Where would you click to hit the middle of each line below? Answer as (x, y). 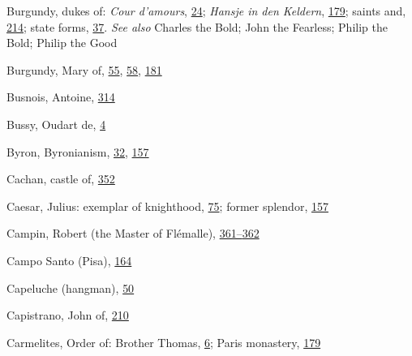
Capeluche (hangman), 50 (71, 287)
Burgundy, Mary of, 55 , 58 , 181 (84, 69)
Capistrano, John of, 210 (68, 315)
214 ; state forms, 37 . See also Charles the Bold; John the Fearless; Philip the (197, 26)
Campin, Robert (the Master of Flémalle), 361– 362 (133, 233)
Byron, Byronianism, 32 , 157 (78, 151)
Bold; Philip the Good (62, 43)
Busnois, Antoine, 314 (61, 97)
